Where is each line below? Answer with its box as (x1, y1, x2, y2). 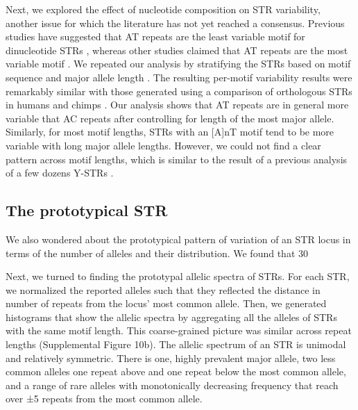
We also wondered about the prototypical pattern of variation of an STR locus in (6, 231, 351, 246)
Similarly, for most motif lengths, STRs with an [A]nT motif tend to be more (6, 124, 334, 139)
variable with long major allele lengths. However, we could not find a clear (6, 138, 321, 152)
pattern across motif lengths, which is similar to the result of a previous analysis (6, 151, 348, 166)
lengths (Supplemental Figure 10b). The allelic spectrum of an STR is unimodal (6, 337, 346, 352)
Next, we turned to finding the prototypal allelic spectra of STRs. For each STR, (6, 269, 350, 284)
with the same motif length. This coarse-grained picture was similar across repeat (6, 323, 352, 338)
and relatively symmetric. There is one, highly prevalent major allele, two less (6, 350, 336, 365)
